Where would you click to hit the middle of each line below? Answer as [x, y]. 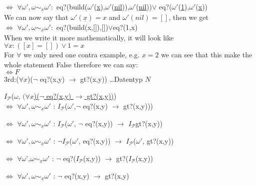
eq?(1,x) [125, 27]
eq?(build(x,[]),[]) [82, 27]
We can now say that [36, 17]
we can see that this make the [207, 55]
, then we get [188, 17]
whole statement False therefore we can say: [71, 64]
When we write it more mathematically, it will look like [89, 37]
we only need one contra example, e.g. [82, 55]
